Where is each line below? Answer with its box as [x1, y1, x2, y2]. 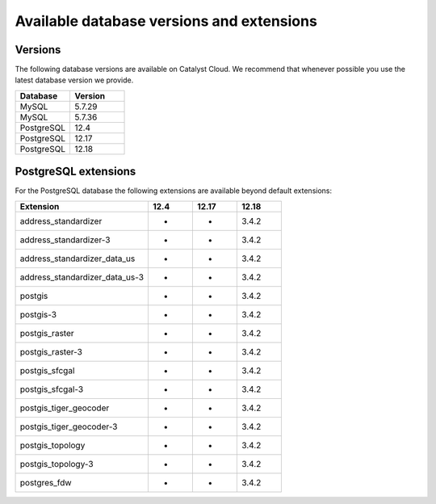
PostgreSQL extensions [15, 165, 136, 178]
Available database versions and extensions [15, 12, 318, 30]
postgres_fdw [19, 477, 72, 488]
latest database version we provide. [15, 75, 134, 85]
